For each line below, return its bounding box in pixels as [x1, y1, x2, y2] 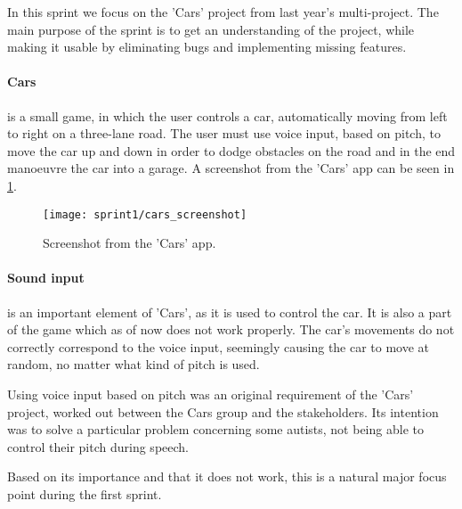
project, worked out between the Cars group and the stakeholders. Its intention [7, 402, 439, 421]
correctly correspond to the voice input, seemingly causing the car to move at [7, 337, 430, 356]
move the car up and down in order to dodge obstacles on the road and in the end [7, 141, 456, 160]
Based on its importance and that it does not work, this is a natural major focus [7, 467, 447, 486]
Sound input [7, 268, 85, 287]
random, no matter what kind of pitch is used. [7, 355, 260, 374]
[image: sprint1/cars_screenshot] [43, 208, 247, 221]
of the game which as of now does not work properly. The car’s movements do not [7, 320, 455, 339]
